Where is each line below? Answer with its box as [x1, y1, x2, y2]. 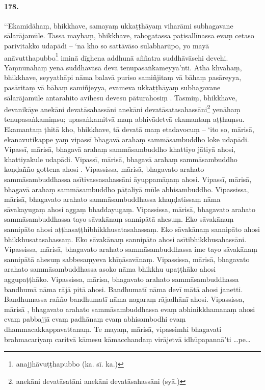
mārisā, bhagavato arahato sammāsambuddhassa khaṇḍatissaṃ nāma [4, 194, 221, 204]
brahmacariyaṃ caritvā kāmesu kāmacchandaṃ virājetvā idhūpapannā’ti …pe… [4, 333, 251, 344]
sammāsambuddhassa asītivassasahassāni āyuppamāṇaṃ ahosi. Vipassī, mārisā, [4, 174, 252, 185]
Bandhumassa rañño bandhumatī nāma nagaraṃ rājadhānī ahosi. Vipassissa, [4, 294, 245, 304]
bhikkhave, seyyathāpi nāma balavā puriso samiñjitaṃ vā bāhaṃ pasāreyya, [4, 72, 242, 83]
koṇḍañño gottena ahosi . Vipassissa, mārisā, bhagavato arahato [4, 164, 204, 174]
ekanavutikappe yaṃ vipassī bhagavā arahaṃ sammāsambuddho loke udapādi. [4, 134, 249, 144]
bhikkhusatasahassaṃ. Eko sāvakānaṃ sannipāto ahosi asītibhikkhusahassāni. [4, 233, 247, 244]
